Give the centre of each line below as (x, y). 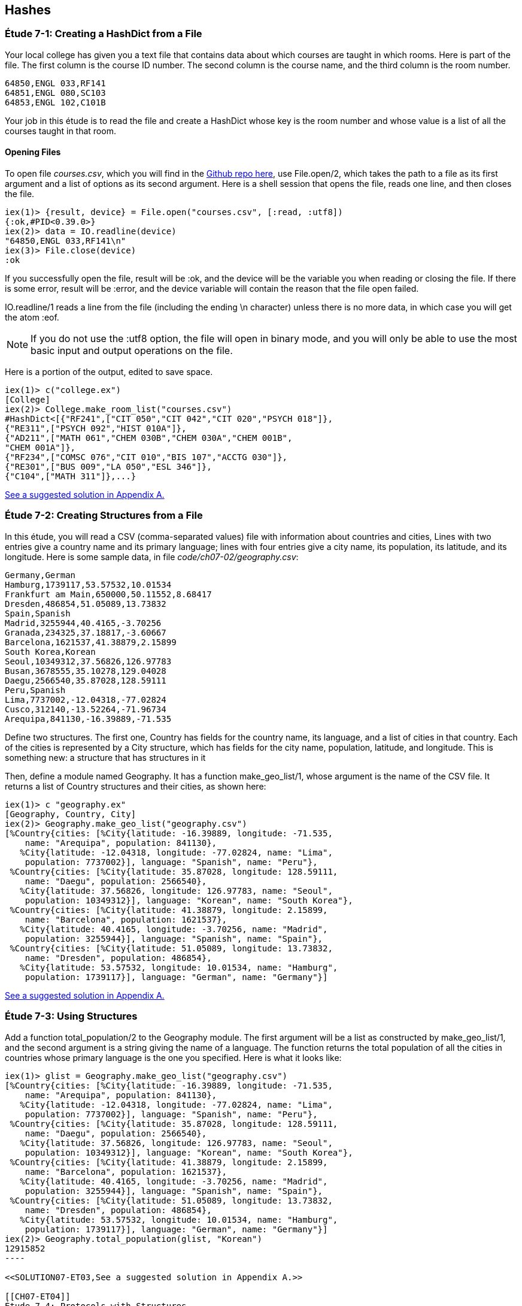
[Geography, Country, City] (71, 814)
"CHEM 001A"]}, (40, 448)
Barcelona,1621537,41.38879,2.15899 (91, 642)
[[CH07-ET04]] (38, 1296)
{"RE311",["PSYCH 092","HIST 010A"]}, (96, 429)
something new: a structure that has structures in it (105, 757)
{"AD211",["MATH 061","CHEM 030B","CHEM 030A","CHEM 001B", (149, 438)
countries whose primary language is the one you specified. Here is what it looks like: (173, 1057)
